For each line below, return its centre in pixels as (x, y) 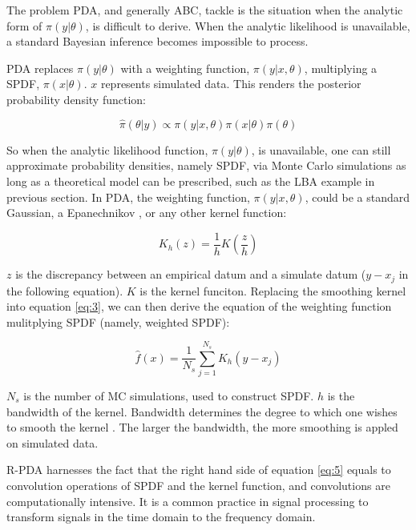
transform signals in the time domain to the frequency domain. (161, 517)
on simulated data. (53, 442)
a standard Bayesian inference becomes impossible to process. (158, 41)
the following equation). (65, 290)
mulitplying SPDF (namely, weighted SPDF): (118, 321)
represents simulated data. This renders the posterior (231, 84)
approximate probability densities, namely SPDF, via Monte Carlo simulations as (206, 165)
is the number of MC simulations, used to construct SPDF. (169, 395)
